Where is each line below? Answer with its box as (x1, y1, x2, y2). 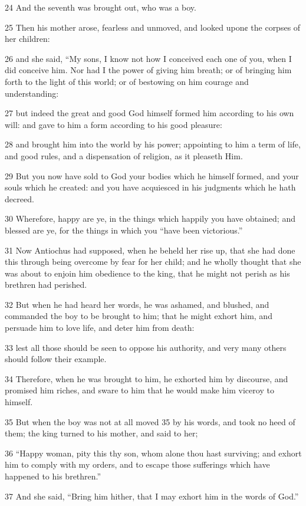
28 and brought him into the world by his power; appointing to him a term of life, (5, 138, 301, 150)
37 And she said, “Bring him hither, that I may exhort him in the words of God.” (5, 489, 299, 502)
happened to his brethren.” (5, 470, 101, 482)
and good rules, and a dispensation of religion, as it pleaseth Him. (5, 149, 243, 162)
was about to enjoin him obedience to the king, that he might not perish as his (5, 267, 290, 279)
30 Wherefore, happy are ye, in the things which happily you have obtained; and (5, 212, 295, 225)
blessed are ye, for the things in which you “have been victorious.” (5, 224, 243, 236)
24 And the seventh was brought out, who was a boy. (5, 1, 196, 13)
